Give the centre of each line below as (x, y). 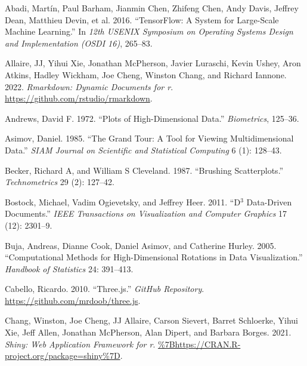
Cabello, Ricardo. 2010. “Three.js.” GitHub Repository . (105, 289)
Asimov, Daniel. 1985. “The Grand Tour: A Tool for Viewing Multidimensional (149, 138)
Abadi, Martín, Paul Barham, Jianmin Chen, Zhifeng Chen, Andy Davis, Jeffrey (152, 8)
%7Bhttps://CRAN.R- (199, 344)
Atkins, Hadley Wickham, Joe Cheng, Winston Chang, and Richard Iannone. (146, 74)
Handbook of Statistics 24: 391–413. (69, 268)
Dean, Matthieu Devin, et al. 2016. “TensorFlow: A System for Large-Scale (142, 19)
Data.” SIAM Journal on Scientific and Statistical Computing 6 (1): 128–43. (143, 150)
